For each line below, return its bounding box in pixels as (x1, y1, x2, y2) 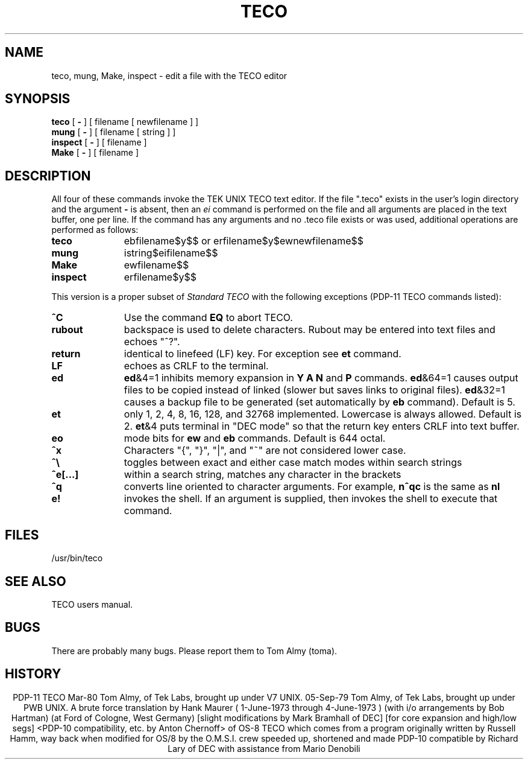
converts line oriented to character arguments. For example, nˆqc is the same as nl (124, 480, 500, 493)
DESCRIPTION (5, 168, 91, 183)
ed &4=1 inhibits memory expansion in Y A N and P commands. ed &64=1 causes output (124, 372, 518, 384)
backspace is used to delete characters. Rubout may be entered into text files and (124, 323, 495, 336)
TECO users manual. (51, 599, 133, 610)
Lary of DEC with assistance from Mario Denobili (168, 743, 360, 754)
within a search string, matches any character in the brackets (124, 468, 401, 481)
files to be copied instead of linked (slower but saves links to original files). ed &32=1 (124, 384, 506, 396)
